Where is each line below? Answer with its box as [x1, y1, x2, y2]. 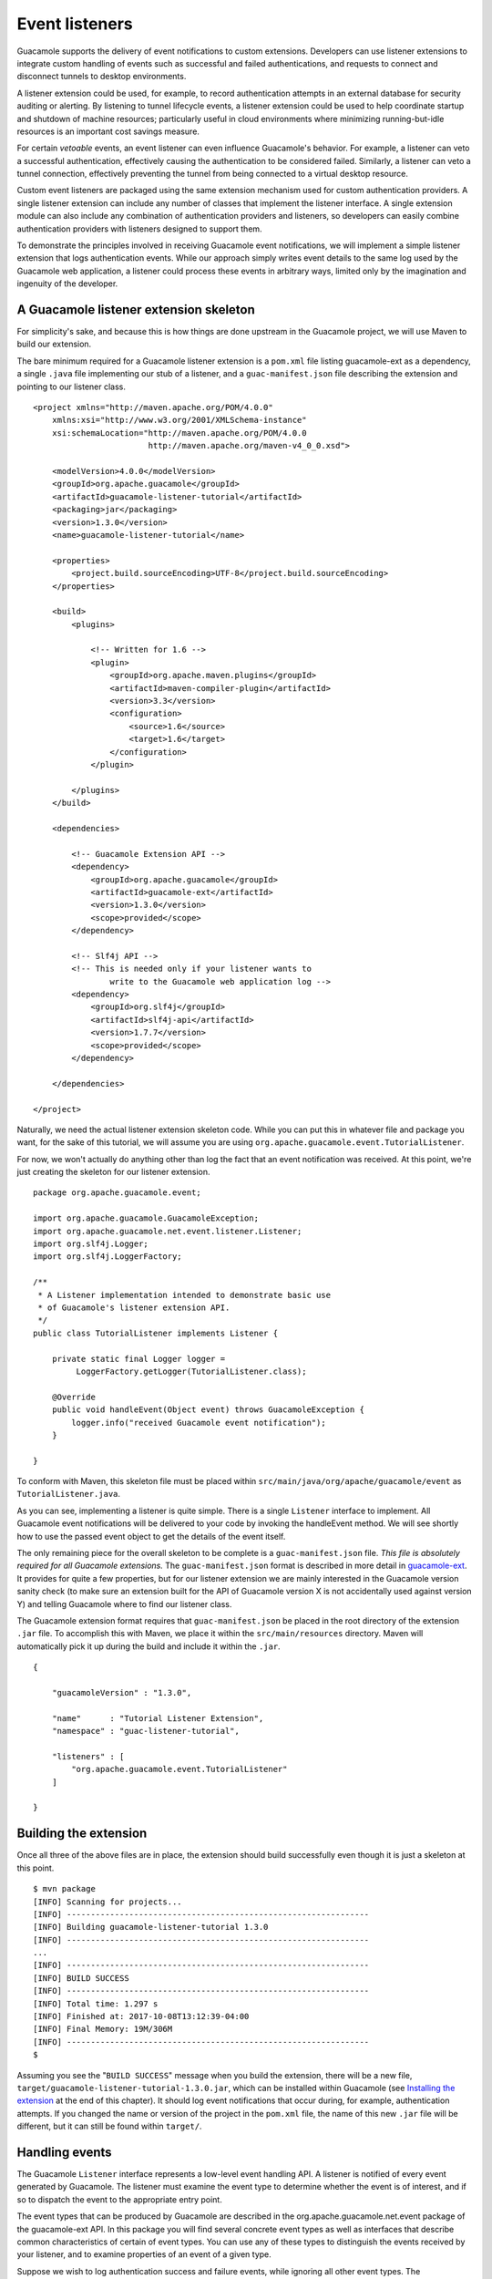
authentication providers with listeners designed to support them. [16, 223, 263, 234]
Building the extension [16, 1826, 148, 1841]
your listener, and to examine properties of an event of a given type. [16, 2249, 272, 2260]
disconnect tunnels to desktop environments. [16, 71, 187, 82]
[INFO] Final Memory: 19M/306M [33, 2024, 173, 2035]
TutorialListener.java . [16, 1489, 121, 1500]
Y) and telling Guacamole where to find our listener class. [16, 1598, 232, 1609]
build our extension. [16, 338, 92, 350]
